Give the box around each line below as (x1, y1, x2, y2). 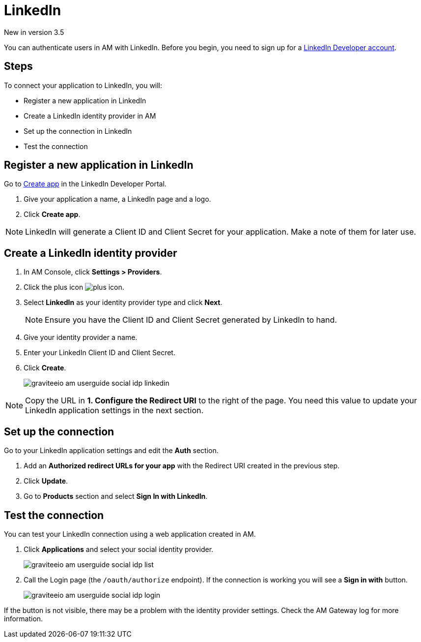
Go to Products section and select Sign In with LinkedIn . (24, 492, 208, 501)
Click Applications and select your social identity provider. (24, 545, 214, 553)
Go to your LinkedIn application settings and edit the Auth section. (4, 446, 219, 455)
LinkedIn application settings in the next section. (25, 405, 204, 416)
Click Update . (24, 477, 68, 486)
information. (4, 614, 43, 623)
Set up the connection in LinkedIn (24, 126, 132, 135)
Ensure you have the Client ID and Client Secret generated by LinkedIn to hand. (45, 315, 337, 325)
